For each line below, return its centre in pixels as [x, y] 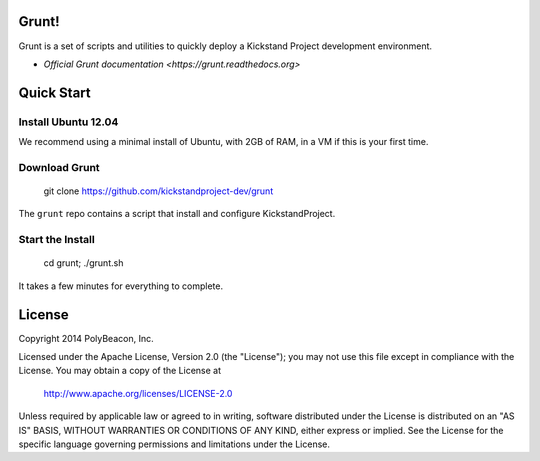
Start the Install [56, 240]
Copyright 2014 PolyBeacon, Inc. [86, 338]
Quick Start [54, 92]
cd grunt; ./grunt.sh [83, 263]
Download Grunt [59, 167]
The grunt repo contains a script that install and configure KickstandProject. [177, 214]
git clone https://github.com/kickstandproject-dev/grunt [158, 191]
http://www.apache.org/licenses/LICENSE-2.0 [138, 393]
